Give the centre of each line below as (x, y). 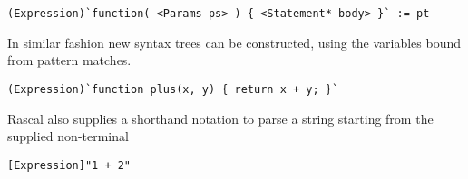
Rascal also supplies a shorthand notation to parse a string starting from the (220, 118)
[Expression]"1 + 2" (69, 165)
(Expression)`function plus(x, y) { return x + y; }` (173, 89)
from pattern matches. (69, 60)
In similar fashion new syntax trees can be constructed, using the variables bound (234, 42)
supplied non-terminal (68, 136)
